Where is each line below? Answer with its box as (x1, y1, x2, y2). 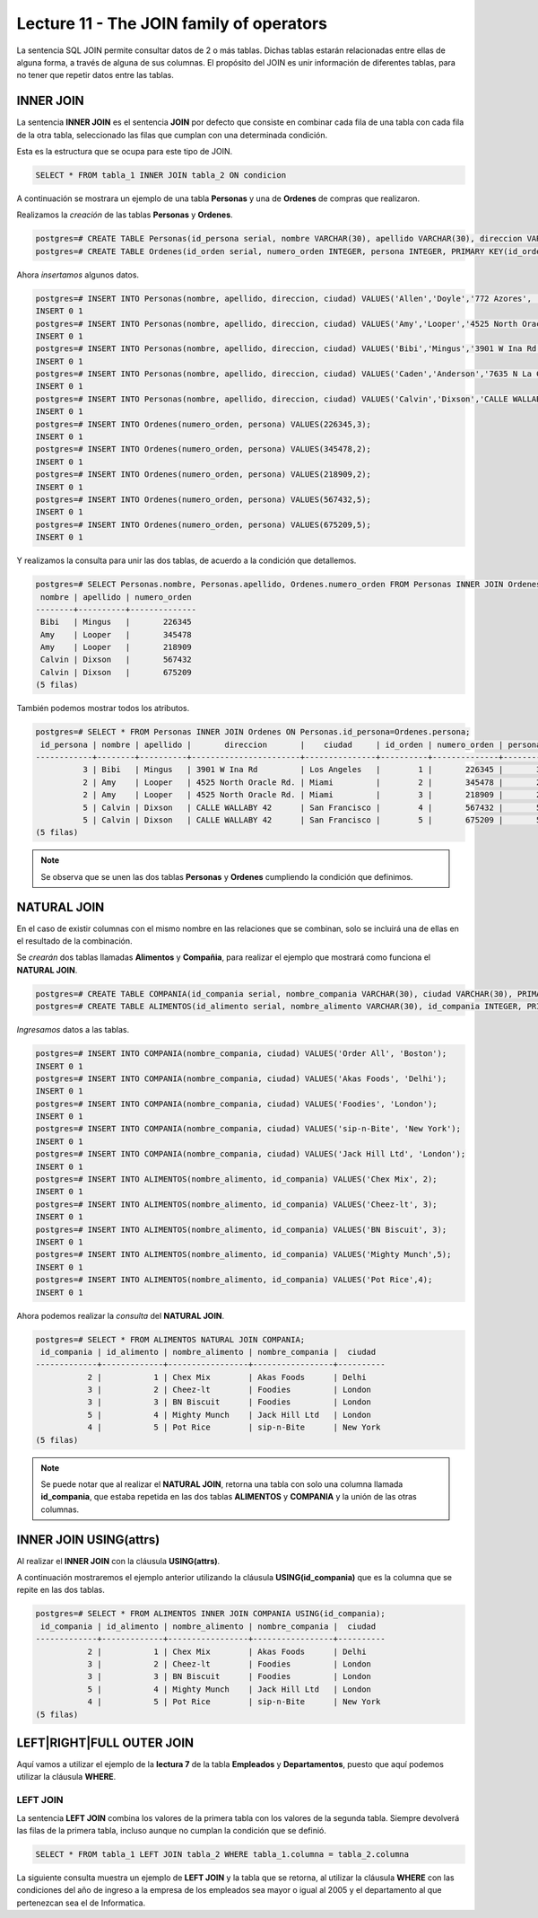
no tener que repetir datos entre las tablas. (16, 70, 174, 81)
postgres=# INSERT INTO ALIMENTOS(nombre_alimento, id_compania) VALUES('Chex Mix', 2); (35, 1175, 438, 1184)
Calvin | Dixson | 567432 (40, 655, 192, 664)
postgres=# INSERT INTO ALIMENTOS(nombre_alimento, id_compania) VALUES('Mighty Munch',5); (35, 1249, 452, 1260)
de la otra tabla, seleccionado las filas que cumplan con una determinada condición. (16, 129, 328, 140)
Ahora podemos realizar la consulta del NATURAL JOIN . (16, 1310, 225, 1321)
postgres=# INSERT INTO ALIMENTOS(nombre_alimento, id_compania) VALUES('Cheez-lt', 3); (35, 1199, 438, 1210)
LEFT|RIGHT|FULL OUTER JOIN (16, 1736, 195, 1750)
